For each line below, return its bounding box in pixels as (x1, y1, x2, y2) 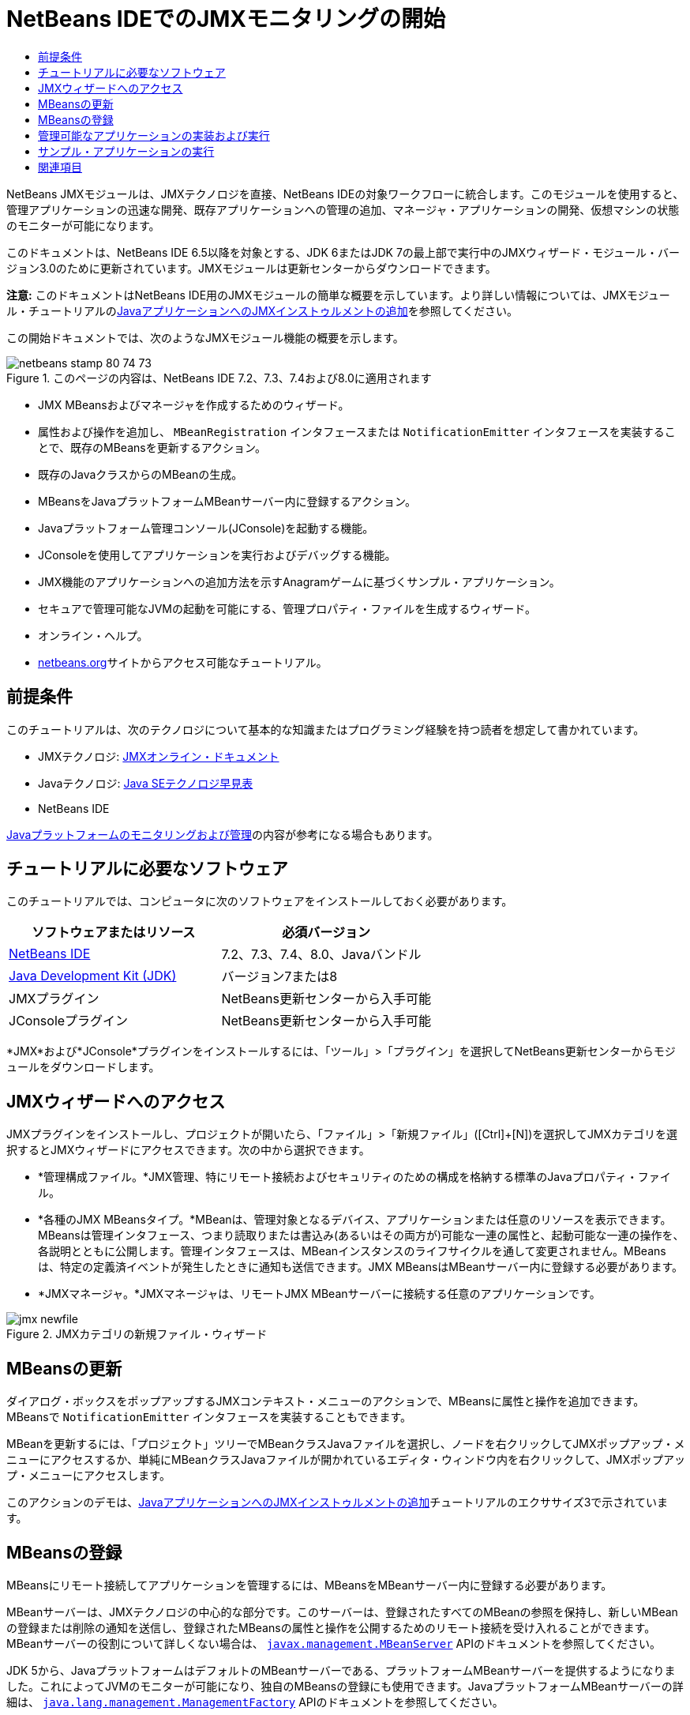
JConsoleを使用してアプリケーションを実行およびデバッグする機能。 (38, 547, 396, 562)
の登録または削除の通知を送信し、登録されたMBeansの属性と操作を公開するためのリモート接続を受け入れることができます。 (6, 1620, 656, 1634)
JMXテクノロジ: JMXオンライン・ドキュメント (38, 749, 279, 763)
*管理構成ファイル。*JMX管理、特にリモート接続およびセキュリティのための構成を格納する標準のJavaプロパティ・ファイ (38, 1170, 671, 1184)
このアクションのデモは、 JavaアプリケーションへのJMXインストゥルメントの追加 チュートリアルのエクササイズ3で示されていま (6, 1495, 668, 1510)
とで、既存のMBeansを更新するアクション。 (38, 440, 267, 454)
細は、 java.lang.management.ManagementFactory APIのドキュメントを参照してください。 (6, 1694, 504, 1709)
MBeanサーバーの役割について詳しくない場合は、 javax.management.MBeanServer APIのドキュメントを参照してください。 (6, 1636, 662, 1650)
